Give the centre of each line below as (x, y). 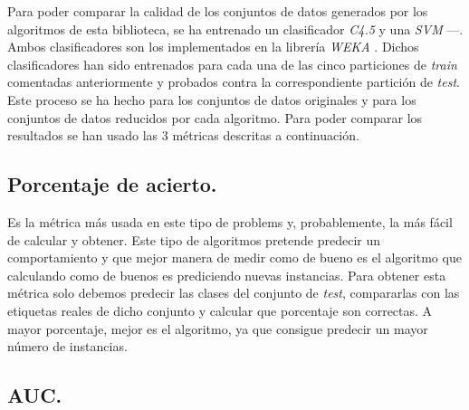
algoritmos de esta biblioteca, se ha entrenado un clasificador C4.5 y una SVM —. (235, 29)
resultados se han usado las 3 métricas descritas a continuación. (183, 135)
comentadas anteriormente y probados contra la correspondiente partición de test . (234, 82)
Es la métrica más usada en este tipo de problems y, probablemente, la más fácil (230, 221)
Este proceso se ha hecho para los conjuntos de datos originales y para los (212, 99)
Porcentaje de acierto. (112, 184)
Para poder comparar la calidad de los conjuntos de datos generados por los (218, 11)
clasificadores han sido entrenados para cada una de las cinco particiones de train (232, 64)
